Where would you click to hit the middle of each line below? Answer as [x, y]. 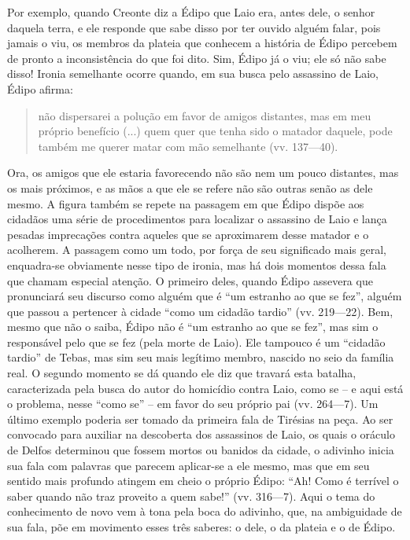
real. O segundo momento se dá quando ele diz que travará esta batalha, [182, 373]
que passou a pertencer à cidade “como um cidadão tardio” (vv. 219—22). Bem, [200, 311]
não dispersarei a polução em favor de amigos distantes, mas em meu [205, 115]
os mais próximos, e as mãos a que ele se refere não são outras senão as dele [190, 187]
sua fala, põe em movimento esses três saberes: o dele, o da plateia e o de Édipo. [201, 527]
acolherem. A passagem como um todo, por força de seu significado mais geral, [197, 250]
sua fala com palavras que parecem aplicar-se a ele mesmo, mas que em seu [188, 465]
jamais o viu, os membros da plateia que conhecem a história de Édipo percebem [202, 43]
